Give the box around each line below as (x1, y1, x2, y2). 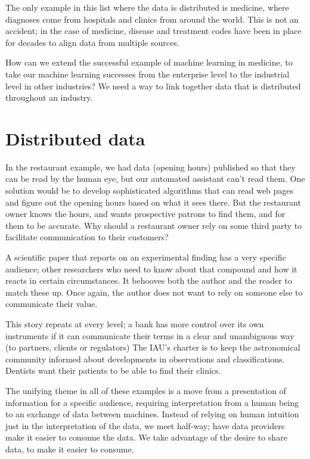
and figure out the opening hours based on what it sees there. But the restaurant (5, 196, 301, 208)
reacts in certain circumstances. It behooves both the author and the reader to (5, 274, 292, 287)
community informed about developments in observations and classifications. (5, 352, 285, 365)
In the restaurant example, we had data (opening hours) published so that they (5, 160, 296, 173)
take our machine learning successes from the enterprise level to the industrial (5, 67, 290, 80)
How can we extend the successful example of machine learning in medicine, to (5, 56, 293, 69)
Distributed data (5, 126, 145, 150)
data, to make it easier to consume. (5, 442, 134, 455)
